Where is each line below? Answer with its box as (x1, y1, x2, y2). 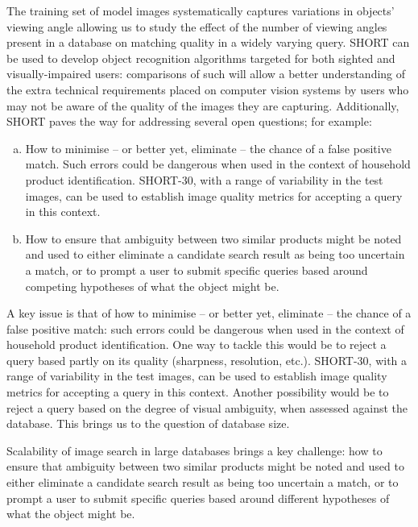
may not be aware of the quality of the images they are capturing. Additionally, (6, 97, 399, 114)
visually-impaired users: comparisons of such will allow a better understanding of (6, 65, 406, 82)
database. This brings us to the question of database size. (6, 415, 290, 432)
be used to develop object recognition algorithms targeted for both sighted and (6, 49, 395, 66)
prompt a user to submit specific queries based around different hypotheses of (6, 489, 390, 506)
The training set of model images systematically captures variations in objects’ (6, 2, 395, 19)
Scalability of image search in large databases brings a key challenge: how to (6, 442, 383, 459)
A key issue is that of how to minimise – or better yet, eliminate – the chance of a (6, 305, 412, 322)
